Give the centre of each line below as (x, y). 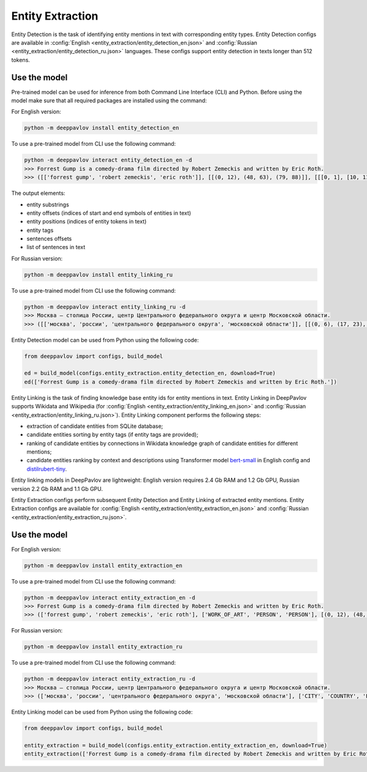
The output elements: (38, 193)
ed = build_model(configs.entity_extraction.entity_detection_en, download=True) (150, 373)
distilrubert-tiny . (47, 469)
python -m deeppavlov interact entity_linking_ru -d (105, 307)
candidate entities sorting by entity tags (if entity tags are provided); (113, 435)
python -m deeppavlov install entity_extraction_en (103, 565)
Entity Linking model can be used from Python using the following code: (102, 712)
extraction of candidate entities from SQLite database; (95, 426)
